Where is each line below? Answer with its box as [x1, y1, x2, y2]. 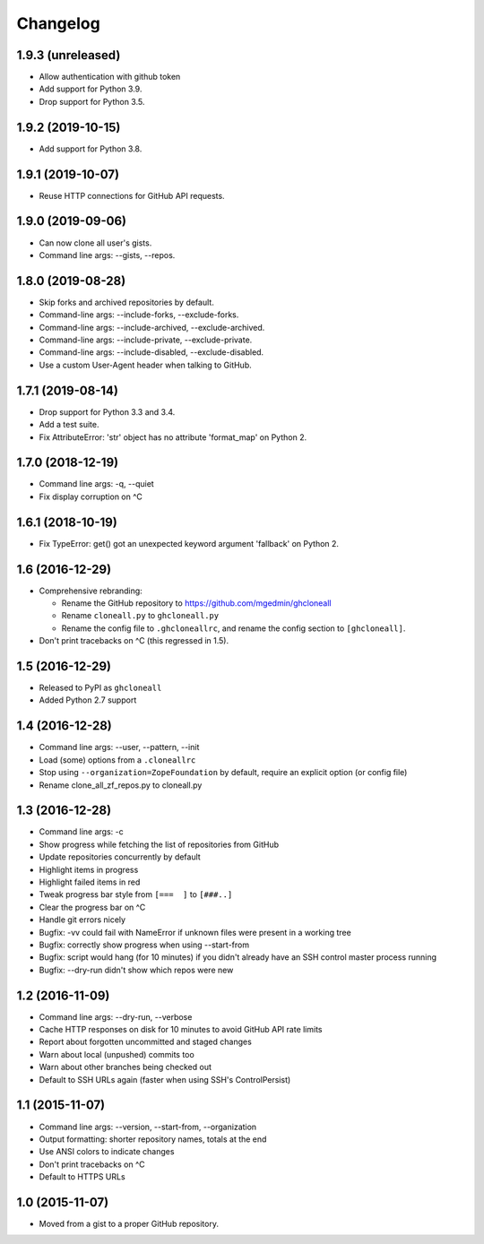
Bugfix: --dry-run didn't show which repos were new [39, 964, 234, 975]
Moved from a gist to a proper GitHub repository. [39, 1218, 220, 1229]
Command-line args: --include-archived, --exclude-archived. [39, 322, 265, 333]
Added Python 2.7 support [39, 695, 137, 705]
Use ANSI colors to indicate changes [39, 1146, 175, 1157]
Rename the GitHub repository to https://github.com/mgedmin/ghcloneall [61, 598, 332, 609]
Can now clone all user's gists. [39, 238, 152, 248]
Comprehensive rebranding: [39, 585, 143, 596]
